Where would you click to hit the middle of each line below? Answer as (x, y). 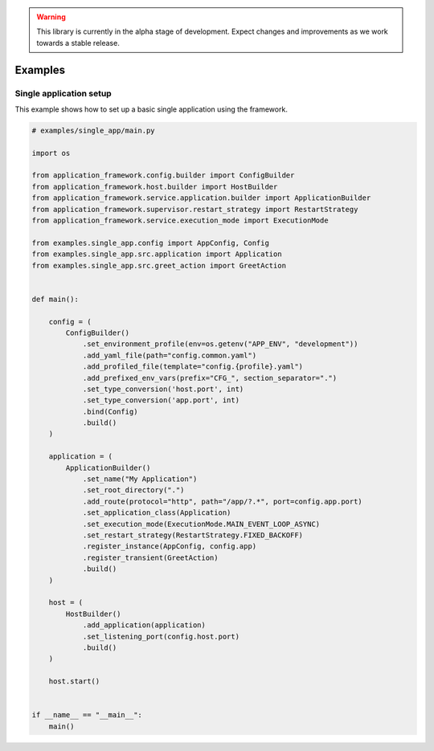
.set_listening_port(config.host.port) (161, 636)
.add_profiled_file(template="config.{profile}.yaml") (193, 367)
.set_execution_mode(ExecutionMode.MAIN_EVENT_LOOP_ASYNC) (201, 524)
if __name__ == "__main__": (87, 715)
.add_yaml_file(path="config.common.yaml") (170, 355)
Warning (51, 17)
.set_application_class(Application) (157, 513)
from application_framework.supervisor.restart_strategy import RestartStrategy (195, 209)
